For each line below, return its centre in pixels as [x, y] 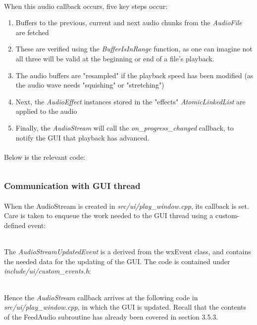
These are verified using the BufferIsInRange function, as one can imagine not [134, 49]
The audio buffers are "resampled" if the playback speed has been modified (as [134, 75]
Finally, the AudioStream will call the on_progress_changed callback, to [125, 127]
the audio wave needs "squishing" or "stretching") [90, 85]
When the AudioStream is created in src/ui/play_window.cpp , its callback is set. [127, 206]
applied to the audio [46, 111]
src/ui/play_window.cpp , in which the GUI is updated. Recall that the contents [125, 307]
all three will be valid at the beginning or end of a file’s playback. [115, 58]
